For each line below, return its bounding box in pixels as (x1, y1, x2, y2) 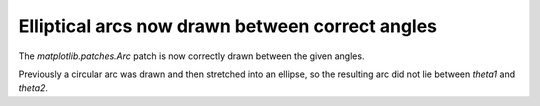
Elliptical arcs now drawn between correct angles (18, 15, 438, 37)
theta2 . (18, 82, 49, 94)
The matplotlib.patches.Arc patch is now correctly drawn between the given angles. (18, 50, 365, 62)
